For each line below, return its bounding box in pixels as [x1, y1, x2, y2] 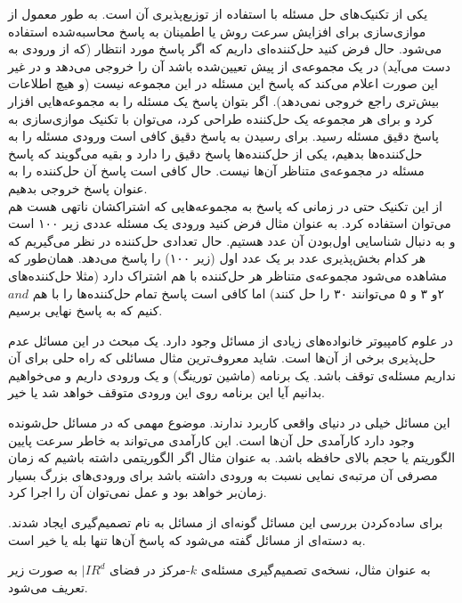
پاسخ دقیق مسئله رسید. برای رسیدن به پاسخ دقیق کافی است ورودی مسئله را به [8, 126, 439, 145]
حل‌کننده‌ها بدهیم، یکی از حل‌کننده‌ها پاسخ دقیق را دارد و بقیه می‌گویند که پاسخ [8, 143, 423, 162]
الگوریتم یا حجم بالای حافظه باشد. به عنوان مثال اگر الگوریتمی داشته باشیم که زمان [8, 448, 456, 467]
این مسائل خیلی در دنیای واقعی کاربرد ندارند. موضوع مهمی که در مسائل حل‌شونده [8, 413, 450, 432]
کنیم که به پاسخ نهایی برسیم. [8, 301, 163, 320]
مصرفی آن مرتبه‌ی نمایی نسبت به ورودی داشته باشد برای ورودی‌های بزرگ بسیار [8, 465, 438, 484]
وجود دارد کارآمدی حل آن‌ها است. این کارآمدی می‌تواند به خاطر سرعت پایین [8, 430, 415, 449]
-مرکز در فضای [109, 560, 190, 579]
